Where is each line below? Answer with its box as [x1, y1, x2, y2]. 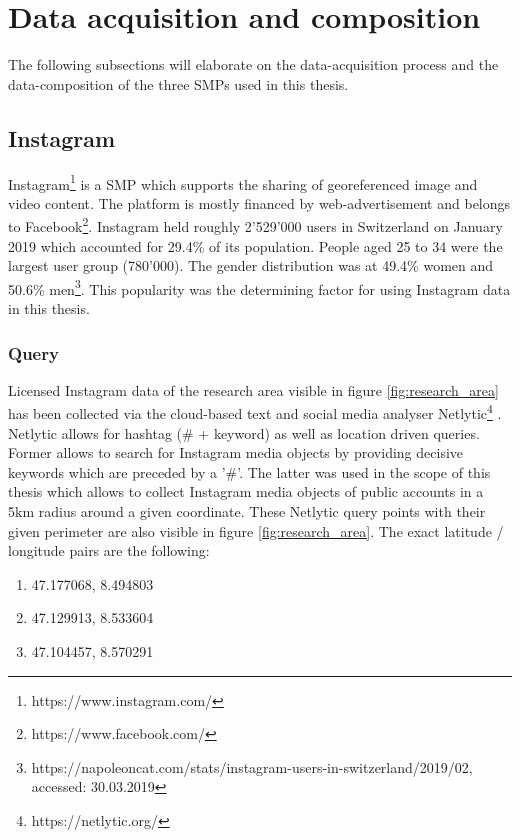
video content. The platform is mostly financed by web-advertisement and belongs [8, 192, 511, 213]
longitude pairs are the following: [8, 540, 210, 561]
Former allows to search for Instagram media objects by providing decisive [8, 442, 464, 463]
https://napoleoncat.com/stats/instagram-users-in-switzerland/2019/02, [31, 756, 473, 777]
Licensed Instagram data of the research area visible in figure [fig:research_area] [8, 379, 499, 400]
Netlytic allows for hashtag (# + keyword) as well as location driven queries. [8, 422, 480, 443]
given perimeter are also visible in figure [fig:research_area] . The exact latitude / [8, 520, 504, 541]
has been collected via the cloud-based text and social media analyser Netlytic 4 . [8, 400, 502, 424]
